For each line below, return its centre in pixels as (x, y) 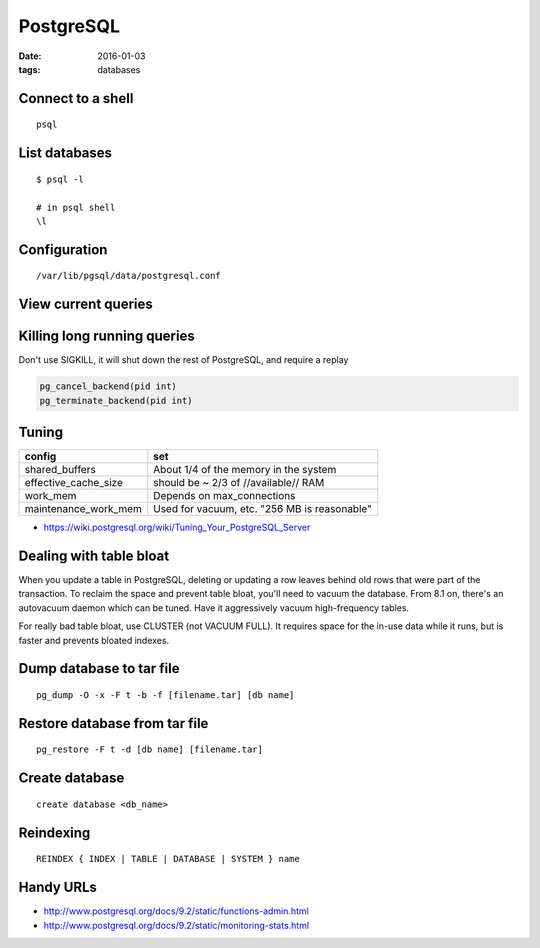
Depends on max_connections (224, 496)
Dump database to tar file (99, 668)
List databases (65, 153)
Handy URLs (57, 887)
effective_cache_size (74, 483)
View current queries (86, 304)
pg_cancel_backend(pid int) (108, 386)
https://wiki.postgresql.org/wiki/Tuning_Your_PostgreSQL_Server (177, 527)
